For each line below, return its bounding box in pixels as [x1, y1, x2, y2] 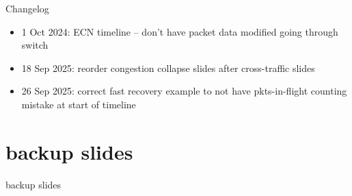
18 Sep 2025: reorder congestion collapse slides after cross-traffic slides [21, 60, 315, 75]
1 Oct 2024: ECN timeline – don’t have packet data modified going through [21, 24, 338, 38]
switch [21, 38, 49, 52]
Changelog [5, 1, 49, 15]
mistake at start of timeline [21, 97, 136, 111]
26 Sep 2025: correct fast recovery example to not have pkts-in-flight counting [21, 84, 347, 98]
